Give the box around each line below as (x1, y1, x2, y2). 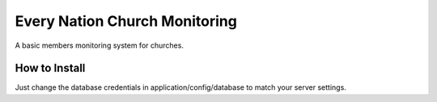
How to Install (15, 62, 86, 75)
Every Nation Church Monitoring (15, 12, 238, 30)
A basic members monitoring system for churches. (15, 40, 184, 50)
